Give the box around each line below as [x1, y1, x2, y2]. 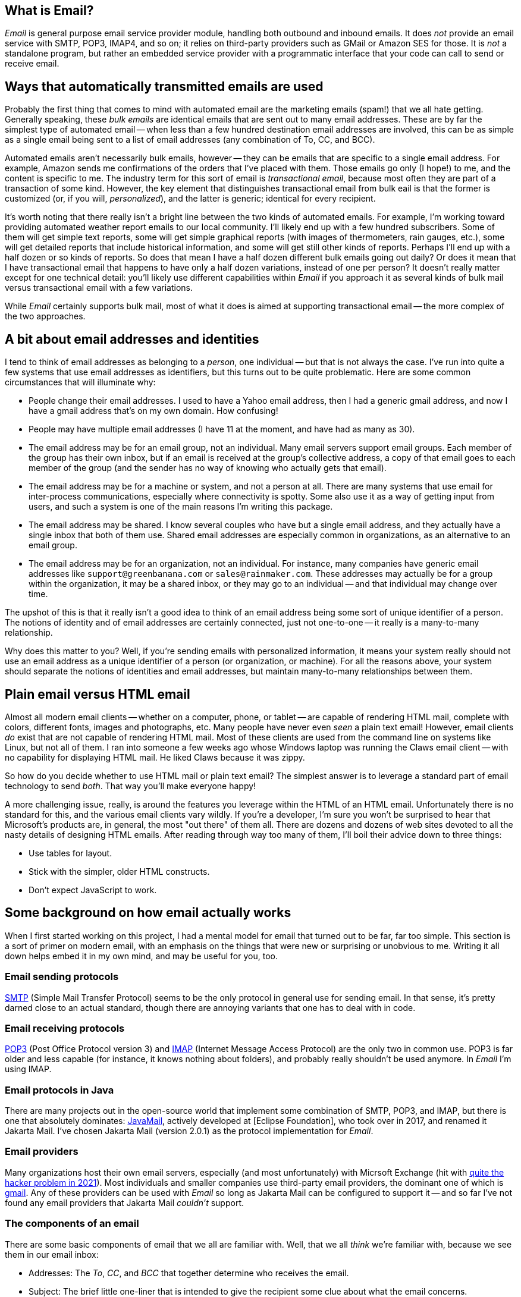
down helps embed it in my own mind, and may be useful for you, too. [5, 950, 278, 961]
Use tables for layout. [29, 847, 112, 858]
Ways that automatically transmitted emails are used [5, 78, 324, 94]
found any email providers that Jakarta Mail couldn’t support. [5, 1197, 244, 1208]
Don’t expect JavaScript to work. [29, 884, 157, 895]
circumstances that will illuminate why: [5, 377, 156, 388]
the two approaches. [5, 311, 86, 322]
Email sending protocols [5, 971, 119, 983]
